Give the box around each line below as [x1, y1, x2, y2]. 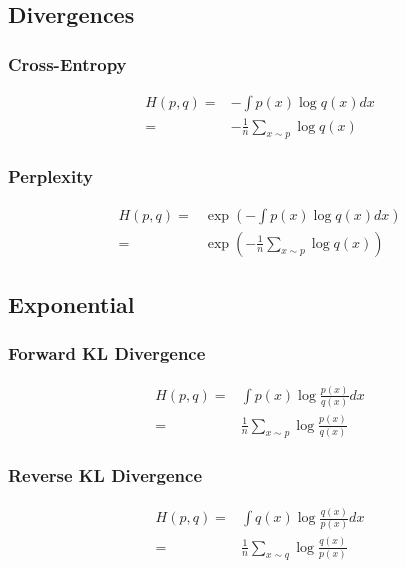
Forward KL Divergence [8, 341, 206, 366]
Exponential [8, 289, 135, 320]
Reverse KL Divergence [8, 463, 203, 488]
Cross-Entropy [8, 51, 127, 76]
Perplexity [8, 164, 93, 189]
